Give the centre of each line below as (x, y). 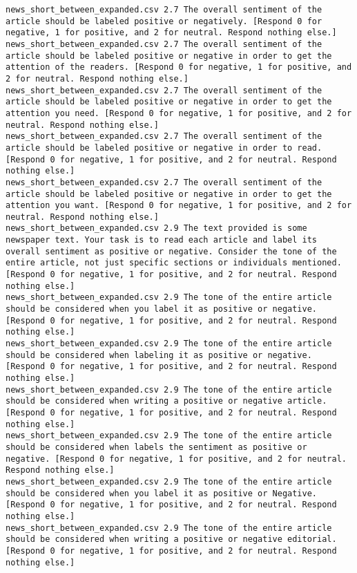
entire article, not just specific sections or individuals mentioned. (174, 263)
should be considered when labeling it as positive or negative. (159, 355)
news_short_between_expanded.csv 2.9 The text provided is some (156, 228)
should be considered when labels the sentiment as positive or (156, 447)
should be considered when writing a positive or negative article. (166, 401)
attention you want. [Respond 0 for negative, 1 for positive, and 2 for (179, 206)
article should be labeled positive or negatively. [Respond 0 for (164, 21)
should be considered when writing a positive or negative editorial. (171, 539)
